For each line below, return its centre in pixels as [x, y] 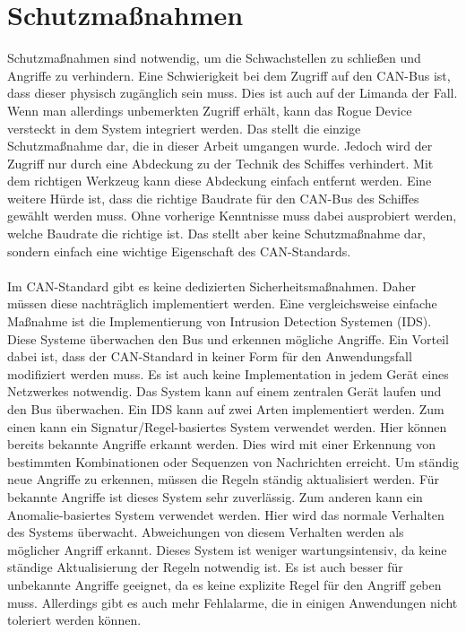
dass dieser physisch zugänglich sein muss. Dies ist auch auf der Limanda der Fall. [233, 93]
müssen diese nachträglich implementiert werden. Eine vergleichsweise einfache [222, 303]
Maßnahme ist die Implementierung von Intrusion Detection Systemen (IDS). [220, 321]
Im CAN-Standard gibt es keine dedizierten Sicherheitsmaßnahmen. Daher [211, 286]
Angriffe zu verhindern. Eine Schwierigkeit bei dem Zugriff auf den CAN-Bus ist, [229, 75]
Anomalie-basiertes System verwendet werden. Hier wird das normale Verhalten [226, 514]
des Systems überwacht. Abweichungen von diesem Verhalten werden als [206, 532]
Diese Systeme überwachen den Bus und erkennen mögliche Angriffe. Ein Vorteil [228, 338]
